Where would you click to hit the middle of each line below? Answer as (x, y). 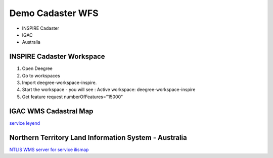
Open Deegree (37, 68)
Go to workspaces (41, 75)
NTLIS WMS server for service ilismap (49, 149)
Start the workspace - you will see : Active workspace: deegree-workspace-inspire (109, 90)
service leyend (25, 123)
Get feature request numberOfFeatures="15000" (73, 97)
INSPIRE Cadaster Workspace (57, 57)
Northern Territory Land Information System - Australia (98, 138)
